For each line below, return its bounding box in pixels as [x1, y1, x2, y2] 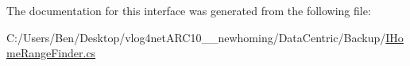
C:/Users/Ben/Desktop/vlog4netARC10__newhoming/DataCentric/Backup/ [6, 29, 386, 45]
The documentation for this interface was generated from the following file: [6, 2, 371, 18]
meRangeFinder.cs [6, 45, 96, 61]
